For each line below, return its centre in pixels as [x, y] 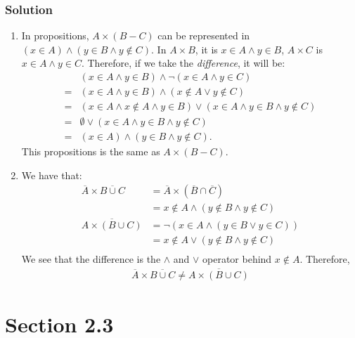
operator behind [237, 258]
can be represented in [204, 35]
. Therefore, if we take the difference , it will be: [183, 63]
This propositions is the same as [91, 151]
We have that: [52, 175]
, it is [206, 49]
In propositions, [55, 35]
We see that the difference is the [91, 258]
